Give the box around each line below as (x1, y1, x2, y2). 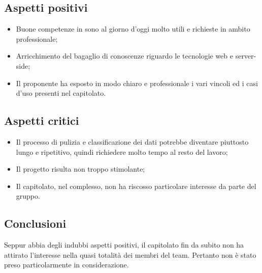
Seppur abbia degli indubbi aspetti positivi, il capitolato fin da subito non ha (4, 239, 244, 250)
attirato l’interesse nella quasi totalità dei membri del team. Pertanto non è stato (4, 249, 256, 260)
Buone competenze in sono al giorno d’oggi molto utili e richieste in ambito (16, 23, 250, 34)
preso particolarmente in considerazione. (4, 259, 129, 270)
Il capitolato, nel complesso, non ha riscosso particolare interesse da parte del (16, 180, 256, 191)
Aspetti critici (4, 113, 79, 128)
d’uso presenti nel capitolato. (16, 88, 106, 98)
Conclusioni (4, 215, 67, 231)
